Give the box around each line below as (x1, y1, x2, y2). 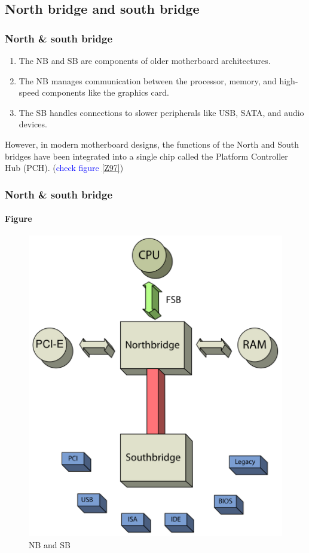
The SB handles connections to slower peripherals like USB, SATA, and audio (19, 106, 304, 118)
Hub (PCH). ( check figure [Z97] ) (5, 161, 124, 174)
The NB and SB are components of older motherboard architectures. (19, 54, 271, 66)
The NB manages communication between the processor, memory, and (19, 74, 277, 87)
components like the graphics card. (42, 86, 169, 99)
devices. (19, 118, 47, 130)
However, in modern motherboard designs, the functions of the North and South (5, 138, 299, 150)
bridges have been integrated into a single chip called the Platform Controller (5, 149, 288, 162)
